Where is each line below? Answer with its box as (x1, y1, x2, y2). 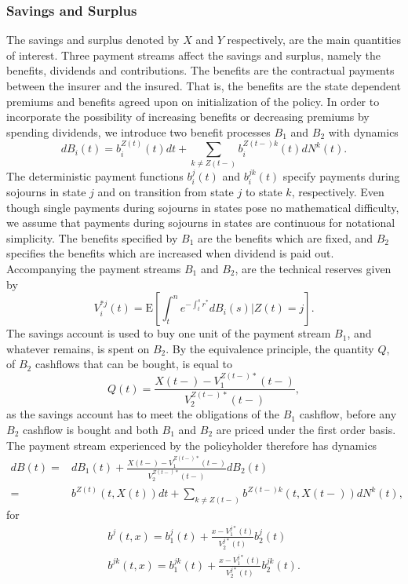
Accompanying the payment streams (6, 260, 181, 276)
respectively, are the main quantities (227, 31, 401, 48)
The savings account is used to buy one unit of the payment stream (6, 325, 331, 341)
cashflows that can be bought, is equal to (35, 356, 233, 372)
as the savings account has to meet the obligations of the (6, 406, 280, 422)
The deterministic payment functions (6, 167, 184, 184)
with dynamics (328, 123, 399, 140)
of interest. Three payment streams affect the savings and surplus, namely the (6, 46, 381, 63)
